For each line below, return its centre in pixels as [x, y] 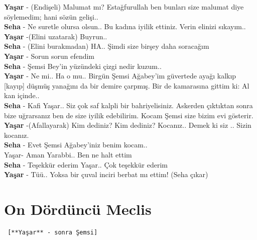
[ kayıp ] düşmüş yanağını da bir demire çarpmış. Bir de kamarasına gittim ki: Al [127, 85]
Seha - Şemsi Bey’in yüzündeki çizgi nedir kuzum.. [83, 66]
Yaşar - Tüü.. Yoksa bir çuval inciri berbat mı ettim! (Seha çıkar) [106, 174]
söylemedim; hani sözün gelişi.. [51, 16]
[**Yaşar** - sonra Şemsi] [53, 232]
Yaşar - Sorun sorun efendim [49, 56]
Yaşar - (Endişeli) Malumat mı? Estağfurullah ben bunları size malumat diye [124, 7]
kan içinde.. [22, 95]
